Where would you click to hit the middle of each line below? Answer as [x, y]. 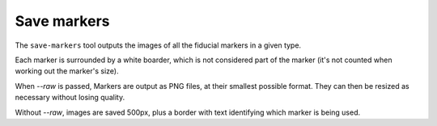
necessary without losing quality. [70, 98]
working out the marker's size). [67, 71]
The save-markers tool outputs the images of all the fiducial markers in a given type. [158, 45]
